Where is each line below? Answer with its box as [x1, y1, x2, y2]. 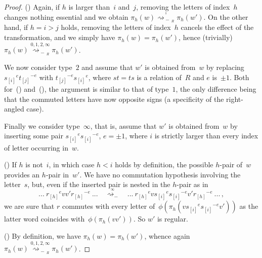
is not [25, 159, 43, 170]
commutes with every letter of [62, 201, 155, 211]
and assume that [81, 62, 133, 72]
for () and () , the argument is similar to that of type [4, 84, 169, 94]
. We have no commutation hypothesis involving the [79, 169, 241, 179]
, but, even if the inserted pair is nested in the [27, 179, 170, 190]
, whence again [144, 231, 190, 241]
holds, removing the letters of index [61, 22, 171, 32]
